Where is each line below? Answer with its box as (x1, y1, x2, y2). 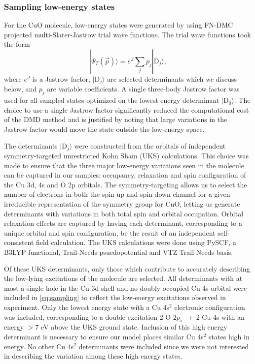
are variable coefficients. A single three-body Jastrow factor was (47, 84, 240, 94)
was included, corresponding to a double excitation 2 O (4, 311, 171, 322)
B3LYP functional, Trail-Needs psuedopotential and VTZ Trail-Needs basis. (4, 247, 233, 257)
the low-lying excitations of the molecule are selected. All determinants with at (4, 273, 243, 283)
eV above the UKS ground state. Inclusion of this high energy (41, 322, 227, 332)
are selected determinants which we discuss (107, 74, 237, 84)
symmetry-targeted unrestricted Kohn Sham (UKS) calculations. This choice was (4, 151, 249, 161)
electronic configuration (174, 302, 245, 312)
